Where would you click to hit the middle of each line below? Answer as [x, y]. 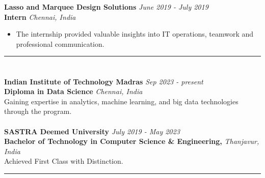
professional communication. [60, 43]
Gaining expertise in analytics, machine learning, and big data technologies [121, 101]
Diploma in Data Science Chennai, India [73, 91]
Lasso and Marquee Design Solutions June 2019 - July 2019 [106, 7]
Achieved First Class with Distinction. [64, 161]
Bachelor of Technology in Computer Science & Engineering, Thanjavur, [132, 141]
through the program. [38, 111]
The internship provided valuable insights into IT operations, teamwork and [135, 34]
